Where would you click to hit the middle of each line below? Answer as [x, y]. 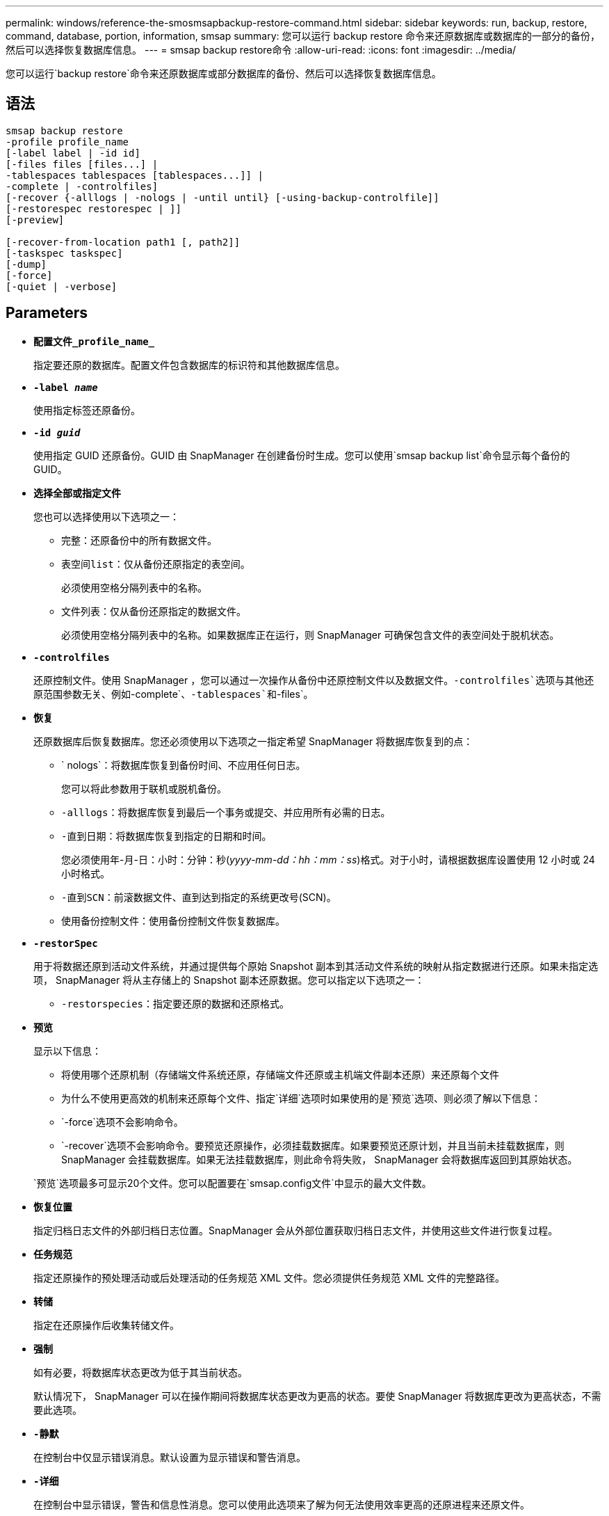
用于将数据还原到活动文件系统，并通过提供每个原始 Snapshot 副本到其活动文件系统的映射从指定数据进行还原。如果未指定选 [316, 966]
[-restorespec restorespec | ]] [94, 208]
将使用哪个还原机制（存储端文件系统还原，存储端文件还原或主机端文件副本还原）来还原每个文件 [280, 1074]
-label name [66, 387]
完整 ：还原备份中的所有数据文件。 [139, 540]
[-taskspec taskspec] [64, 253]
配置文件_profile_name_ [94, 341]
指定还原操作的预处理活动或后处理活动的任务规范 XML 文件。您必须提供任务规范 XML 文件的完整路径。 [269, 1277]
